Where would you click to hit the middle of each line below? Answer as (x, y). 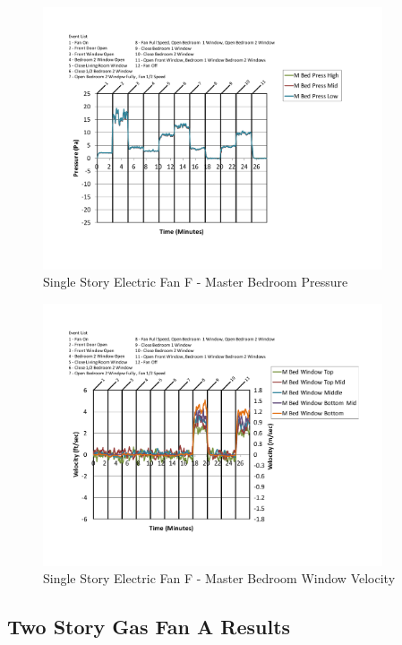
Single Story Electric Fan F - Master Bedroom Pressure (196, 282)
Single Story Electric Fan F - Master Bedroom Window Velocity (219, 578)
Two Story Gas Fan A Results (149, 627)
